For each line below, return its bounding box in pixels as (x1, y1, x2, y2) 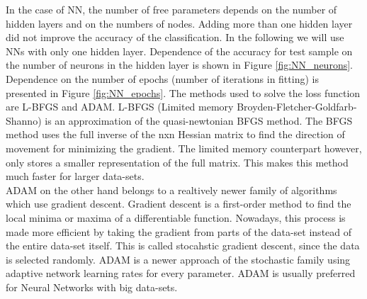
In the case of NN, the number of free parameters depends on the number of (6, 2, 337, 16)
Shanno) (6, 113, 42, 128)
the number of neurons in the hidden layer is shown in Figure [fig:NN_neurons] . (6, 57, 353, 72)
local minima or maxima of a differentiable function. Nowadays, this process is (6, 210, 346, 225)
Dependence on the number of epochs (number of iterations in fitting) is (6, 71, 319, 86)
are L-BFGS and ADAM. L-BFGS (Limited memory (6, 99, 234, 114)
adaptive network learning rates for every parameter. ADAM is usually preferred (6, 266, 356, 281)
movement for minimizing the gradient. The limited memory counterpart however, (6, 140, 362, 155)
